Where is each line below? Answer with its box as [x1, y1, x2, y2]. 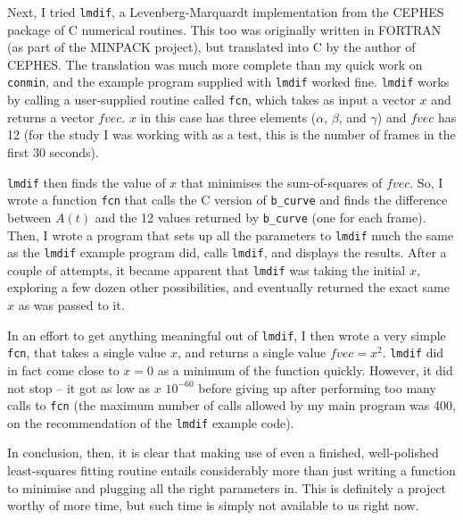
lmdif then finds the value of [7, 172, 166, 191]
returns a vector [7, 107, 95, 126]
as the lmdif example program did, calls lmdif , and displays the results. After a [7, 243, 447, 262]
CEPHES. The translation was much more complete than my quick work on [7, 55, 423, 73]
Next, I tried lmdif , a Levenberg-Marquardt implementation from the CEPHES [7, 3, 444, 21]
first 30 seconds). [7, 142, 99, 161]
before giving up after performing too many [198, 378, 436, 397]
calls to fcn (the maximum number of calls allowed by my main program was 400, [7, 396, 456, 415]
